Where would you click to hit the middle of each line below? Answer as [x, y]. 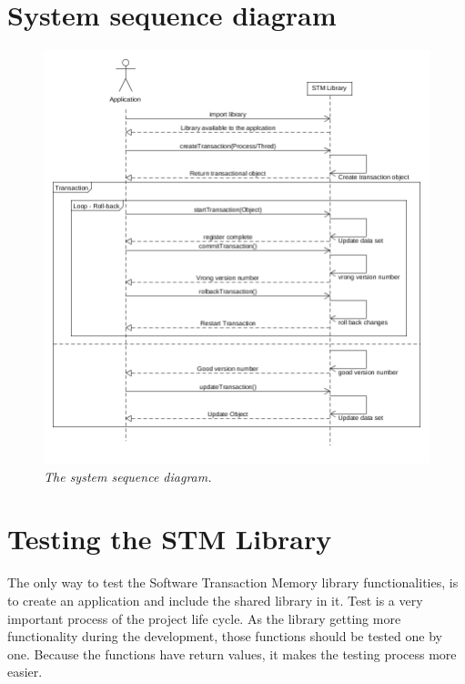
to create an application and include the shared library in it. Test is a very [215, 600]
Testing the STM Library [170, 539]
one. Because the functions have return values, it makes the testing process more [232, 653]
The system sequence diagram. [128, 476]
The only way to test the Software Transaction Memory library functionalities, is [233, 582]
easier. [25, 672]
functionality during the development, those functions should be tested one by [225, 636]
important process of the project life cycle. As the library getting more [204, 618]
